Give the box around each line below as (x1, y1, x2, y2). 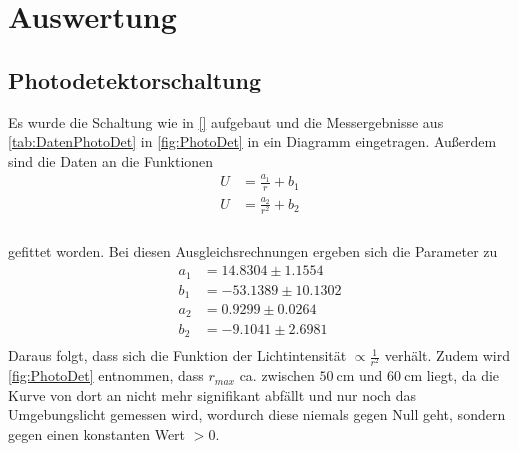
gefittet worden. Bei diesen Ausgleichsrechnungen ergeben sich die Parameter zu (8, 241, 498, 262)
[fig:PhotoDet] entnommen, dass (8, 365, 204, 386)
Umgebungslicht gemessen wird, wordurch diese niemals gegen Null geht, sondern (8, 404, 506, 425)
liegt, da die (426, 365, 500, 386)
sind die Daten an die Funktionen (8, 150, 214, 171)
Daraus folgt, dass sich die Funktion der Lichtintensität (8, 345, 347, 366)
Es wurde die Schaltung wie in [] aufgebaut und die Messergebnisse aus (8, 111, 444, 132)
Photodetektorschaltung (8, 64, 261, 95)
